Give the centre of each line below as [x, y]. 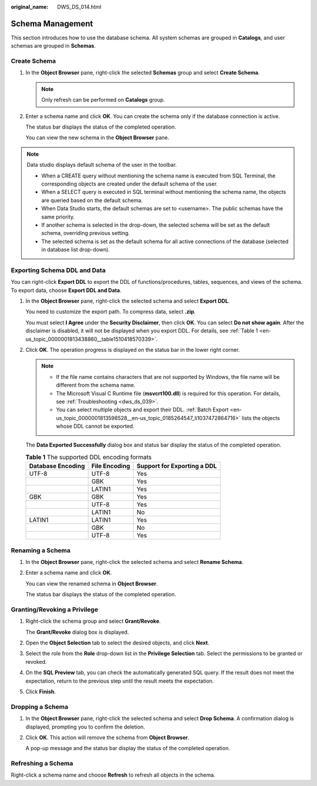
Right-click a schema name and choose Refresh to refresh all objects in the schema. [113, 775]
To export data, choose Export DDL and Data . [66, 290]
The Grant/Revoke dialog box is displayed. [77, 632]
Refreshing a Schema [42, 764]
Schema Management [52, 23]
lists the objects [261, 418]
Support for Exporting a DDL [177, 466]
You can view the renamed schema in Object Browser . [92, 583]
